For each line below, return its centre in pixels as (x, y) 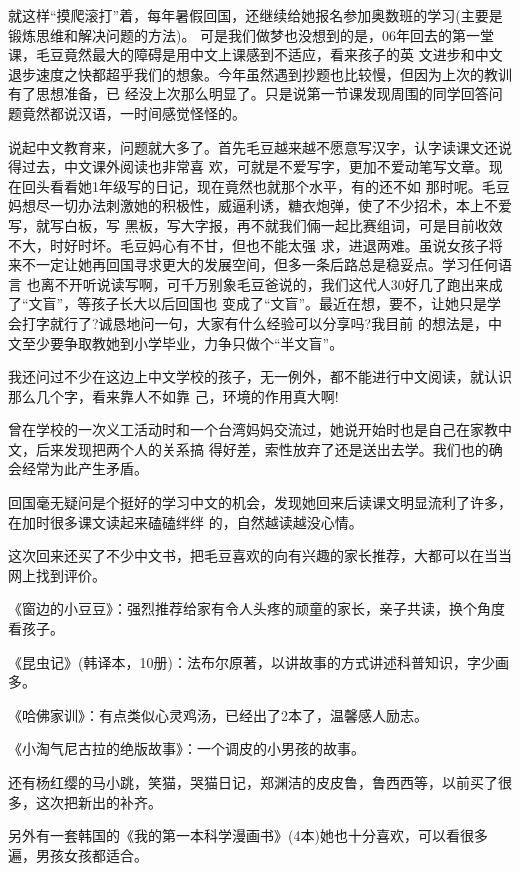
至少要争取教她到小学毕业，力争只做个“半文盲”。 (182, 342)
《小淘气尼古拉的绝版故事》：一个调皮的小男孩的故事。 (186, 748)
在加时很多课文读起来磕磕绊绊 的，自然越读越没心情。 (185, 521)
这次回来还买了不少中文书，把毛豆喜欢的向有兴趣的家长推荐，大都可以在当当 (260, 555)
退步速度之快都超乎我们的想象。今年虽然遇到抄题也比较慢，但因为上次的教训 (260, 73)
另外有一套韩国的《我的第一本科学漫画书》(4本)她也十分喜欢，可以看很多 (248, 835)
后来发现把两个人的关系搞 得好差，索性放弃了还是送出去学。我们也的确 (269, 448)
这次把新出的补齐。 (98, 801)
